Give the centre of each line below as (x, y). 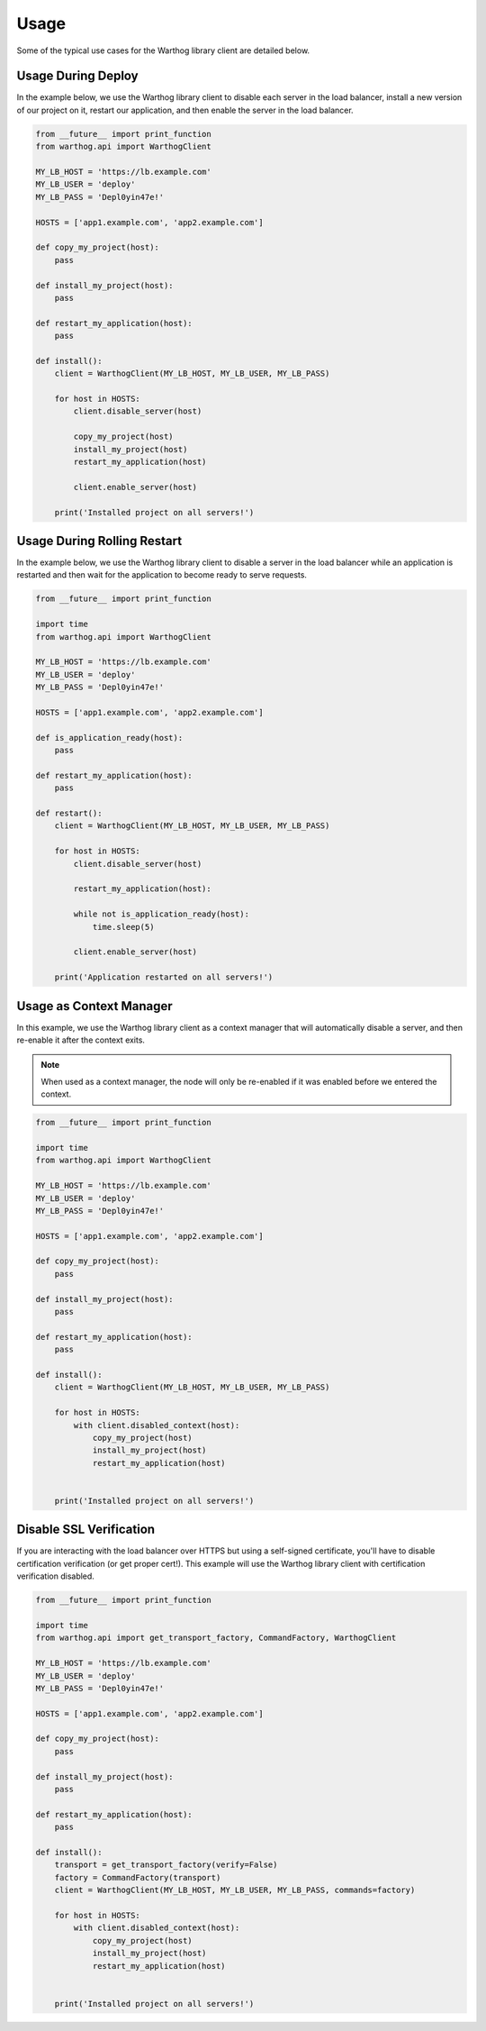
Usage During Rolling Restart (99, 541)
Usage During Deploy (77, 76)
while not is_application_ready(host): (161, 914)
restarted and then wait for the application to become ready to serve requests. (162, 575)
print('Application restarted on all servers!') (164, 977)
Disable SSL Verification (86, 1530)
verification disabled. (55, 1576)
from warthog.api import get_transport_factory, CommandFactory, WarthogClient (216, 1638)
